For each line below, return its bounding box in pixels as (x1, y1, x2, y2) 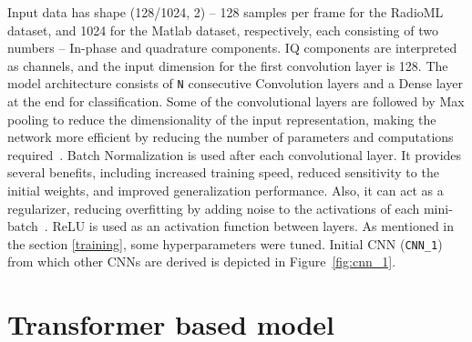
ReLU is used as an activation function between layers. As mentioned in (52, 216, 455, 236)
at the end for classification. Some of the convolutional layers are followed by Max (7, 92, 465, 111)
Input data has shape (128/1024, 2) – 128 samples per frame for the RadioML (7, 3, 444, 21)
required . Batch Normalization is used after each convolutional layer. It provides (7, 145, 462, 164)
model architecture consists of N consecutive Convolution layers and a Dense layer (7, 74, 463, 93)
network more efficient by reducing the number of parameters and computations (7, 127, 454, 146)
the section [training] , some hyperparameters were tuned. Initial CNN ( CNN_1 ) (7, 234, 443, 253)
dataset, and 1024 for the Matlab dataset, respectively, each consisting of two (7, 20, 438, 39)
